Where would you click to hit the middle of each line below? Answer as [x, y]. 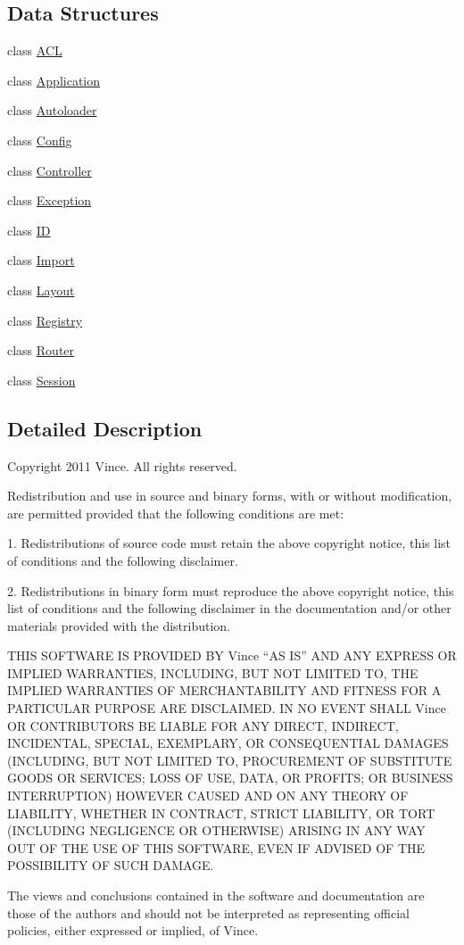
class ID [29, 230]
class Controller [50, 170]
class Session [41, 380]
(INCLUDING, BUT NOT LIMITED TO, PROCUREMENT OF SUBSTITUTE [230, 760]
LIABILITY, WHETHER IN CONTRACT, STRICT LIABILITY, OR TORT [221, 812]
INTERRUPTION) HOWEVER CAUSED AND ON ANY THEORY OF [208, 796]
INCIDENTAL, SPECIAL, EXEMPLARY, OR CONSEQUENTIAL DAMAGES [228, 743]
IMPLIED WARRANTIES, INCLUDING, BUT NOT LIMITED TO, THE [213, 672]
